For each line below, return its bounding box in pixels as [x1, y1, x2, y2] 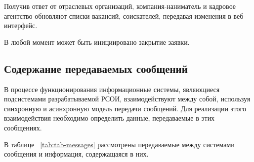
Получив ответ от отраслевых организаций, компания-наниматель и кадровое [4, 1, 236, 11]
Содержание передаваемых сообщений [4, 61, 188, 76]
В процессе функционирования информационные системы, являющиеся [4, 84, 220, 94]
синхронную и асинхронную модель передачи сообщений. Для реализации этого [4, 103, 246, 113]
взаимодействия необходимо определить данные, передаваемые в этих [4, 113, 215, 123]
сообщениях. [4, 122, 42, 132]
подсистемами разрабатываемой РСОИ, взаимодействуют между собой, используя [4, 94, 251, 104]
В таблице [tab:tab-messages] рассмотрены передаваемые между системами [4, 139, 235, 149]
